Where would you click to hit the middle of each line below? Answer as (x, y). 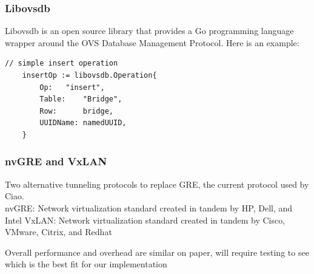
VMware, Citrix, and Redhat (58, 232)
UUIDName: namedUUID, (83, 123)
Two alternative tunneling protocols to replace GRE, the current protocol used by (157, 184)
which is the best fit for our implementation (86, 264)
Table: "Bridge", (81, 99)
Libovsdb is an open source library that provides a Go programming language (149, 31)
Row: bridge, (76, 111)
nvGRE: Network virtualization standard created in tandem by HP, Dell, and (149, 207)
